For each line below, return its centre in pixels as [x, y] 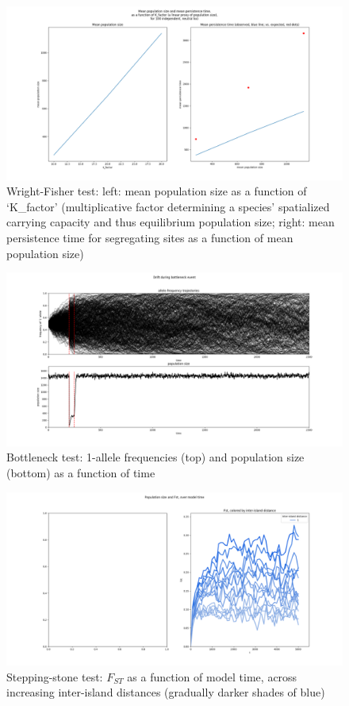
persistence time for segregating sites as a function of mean [150, 237]
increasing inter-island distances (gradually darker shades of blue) [166, 692]
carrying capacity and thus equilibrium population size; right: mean [171, 222]
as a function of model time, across [212, 676]
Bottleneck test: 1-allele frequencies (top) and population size [155, 457]
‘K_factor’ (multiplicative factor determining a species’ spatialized [168, 206]
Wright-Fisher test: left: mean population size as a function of [157, 191]
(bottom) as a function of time [81, 473]
